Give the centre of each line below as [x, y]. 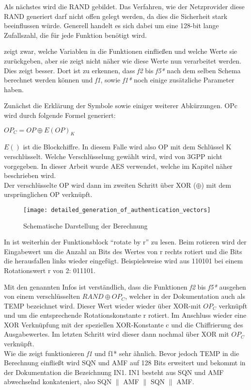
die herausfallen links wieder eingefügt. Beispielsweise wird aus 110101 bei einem [124, 261]
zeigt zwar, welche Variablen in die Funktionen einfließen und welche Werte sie [121, 51]
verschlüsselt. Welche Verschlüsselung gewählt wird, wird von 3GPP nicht [113, 156]
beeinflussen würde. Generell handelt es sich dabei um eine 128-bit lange [111, 25]
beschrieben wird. [30, 175]
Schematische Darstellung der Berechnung [86, 225]
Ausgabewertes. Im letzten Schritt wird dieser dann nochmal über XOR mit [117, 334]
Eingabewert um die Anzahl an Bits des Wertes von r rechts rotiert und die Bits [123, 251]
